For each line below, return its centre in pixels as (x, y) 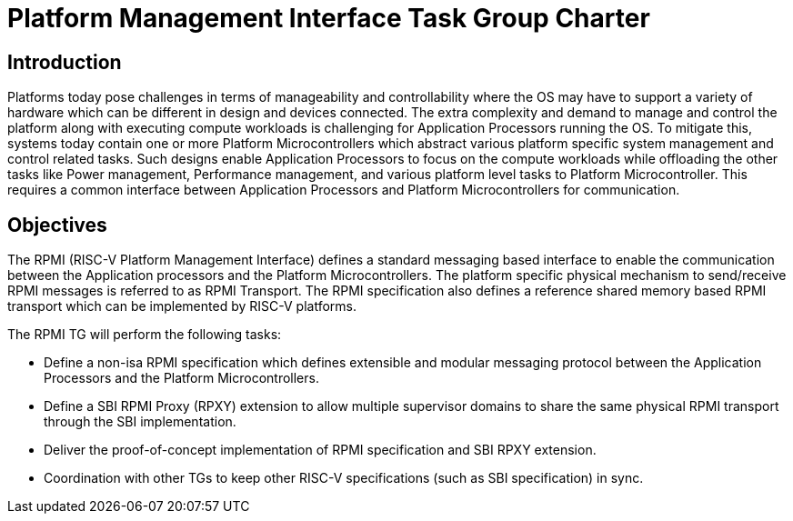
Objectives (57, 225)
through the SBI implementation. (140, 422)
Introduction (65, 62)
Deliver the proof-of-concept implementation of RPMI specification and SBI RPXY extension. (320, 450)
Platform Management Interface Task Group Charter (329, 18)
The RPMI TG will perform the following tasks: (145, 335)
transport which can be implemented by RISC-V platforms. (182, 306)
